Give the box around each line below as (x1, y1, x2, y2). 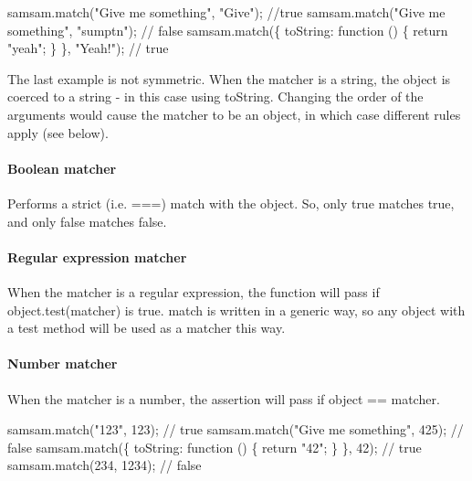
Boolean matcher (7, 158, 117, 177)
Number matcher (7, 354, 118, 373)
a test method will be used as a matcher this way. (7, 318, 286, 337)
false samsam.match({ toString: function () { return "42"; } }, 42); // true (7, 437, 422, 456)
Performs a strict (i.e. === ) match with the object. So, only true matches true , (7, 193, 455, 212)
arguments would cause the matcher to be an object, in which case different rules (7, 104, 461, 123)
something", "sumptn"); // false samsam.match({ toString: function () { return (7, 20, 448, 39)
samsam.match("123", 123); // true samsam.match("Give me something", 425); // (7, 420, 464, 439)
